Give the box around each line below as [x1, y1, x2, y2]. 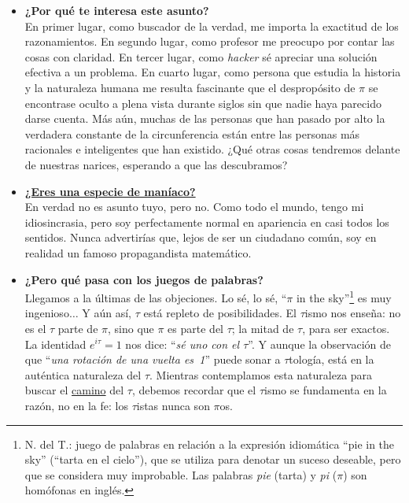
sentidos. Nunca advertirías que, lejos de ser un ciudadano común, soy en [24, 229, 377, 246]
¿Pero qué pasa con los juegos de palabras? [24, 271, 263, 287]
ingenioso [24, 305, 69, 321]
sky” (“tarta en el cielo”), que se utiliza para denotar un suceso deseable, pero [24, 451, 401, 468]
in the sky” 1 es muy [296, 287, 392, 305]
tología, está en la [289, 351, 374, 368]
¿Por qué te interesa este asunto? [24, 2, 209, 18]
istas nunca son [136, 397, 210, 413]
